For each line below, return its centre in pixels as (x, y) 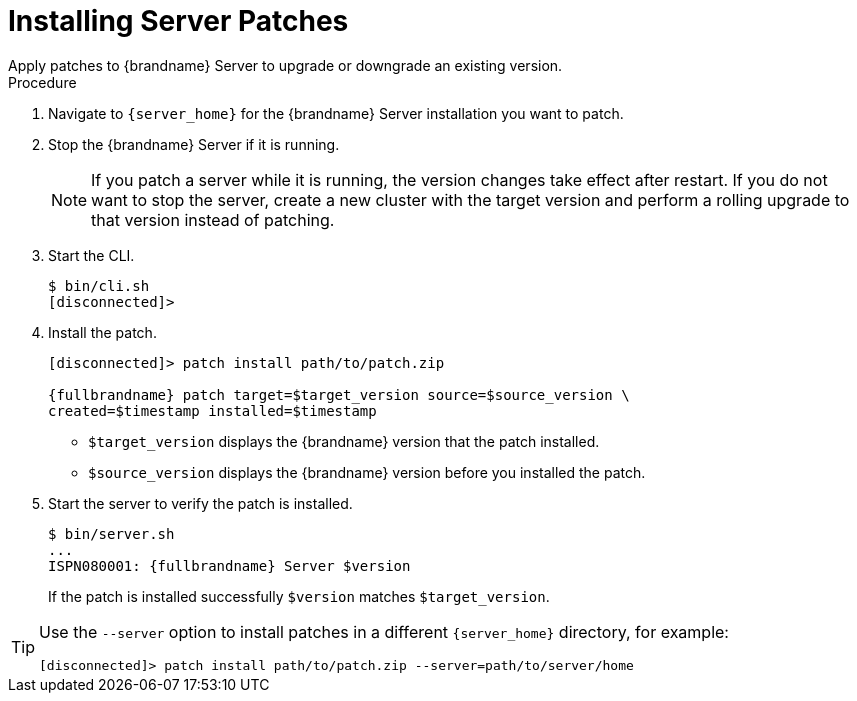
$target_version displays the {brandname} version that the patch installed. (344, 441)
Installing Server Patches (178, 21)
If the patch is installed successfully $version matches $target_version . (299, 596)
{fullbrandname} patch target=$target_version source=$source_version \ (339, 394)
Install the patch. (102, 332)
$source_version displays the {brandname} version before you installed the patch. (367, 472)
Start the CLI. (91, 255)
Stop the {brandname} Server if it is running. (194, 144)
